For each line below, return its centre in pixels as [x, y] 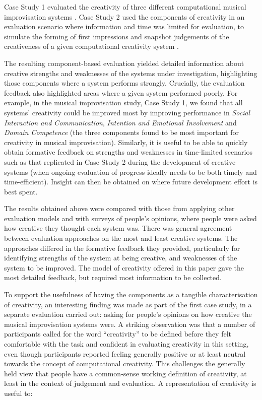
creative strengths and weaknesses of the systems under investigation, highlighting [131, 73]
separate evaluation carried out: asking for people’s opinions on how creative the [128, 314]
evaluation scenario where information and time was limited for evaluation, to [124, 26]
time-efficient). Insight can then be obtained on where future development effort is [131, 182]
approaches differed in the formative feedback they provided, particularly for [122, 248]
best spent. [21, 191]
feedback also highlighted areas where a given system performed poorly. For [121, 92]
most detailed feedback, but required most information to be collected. [113, 277]
